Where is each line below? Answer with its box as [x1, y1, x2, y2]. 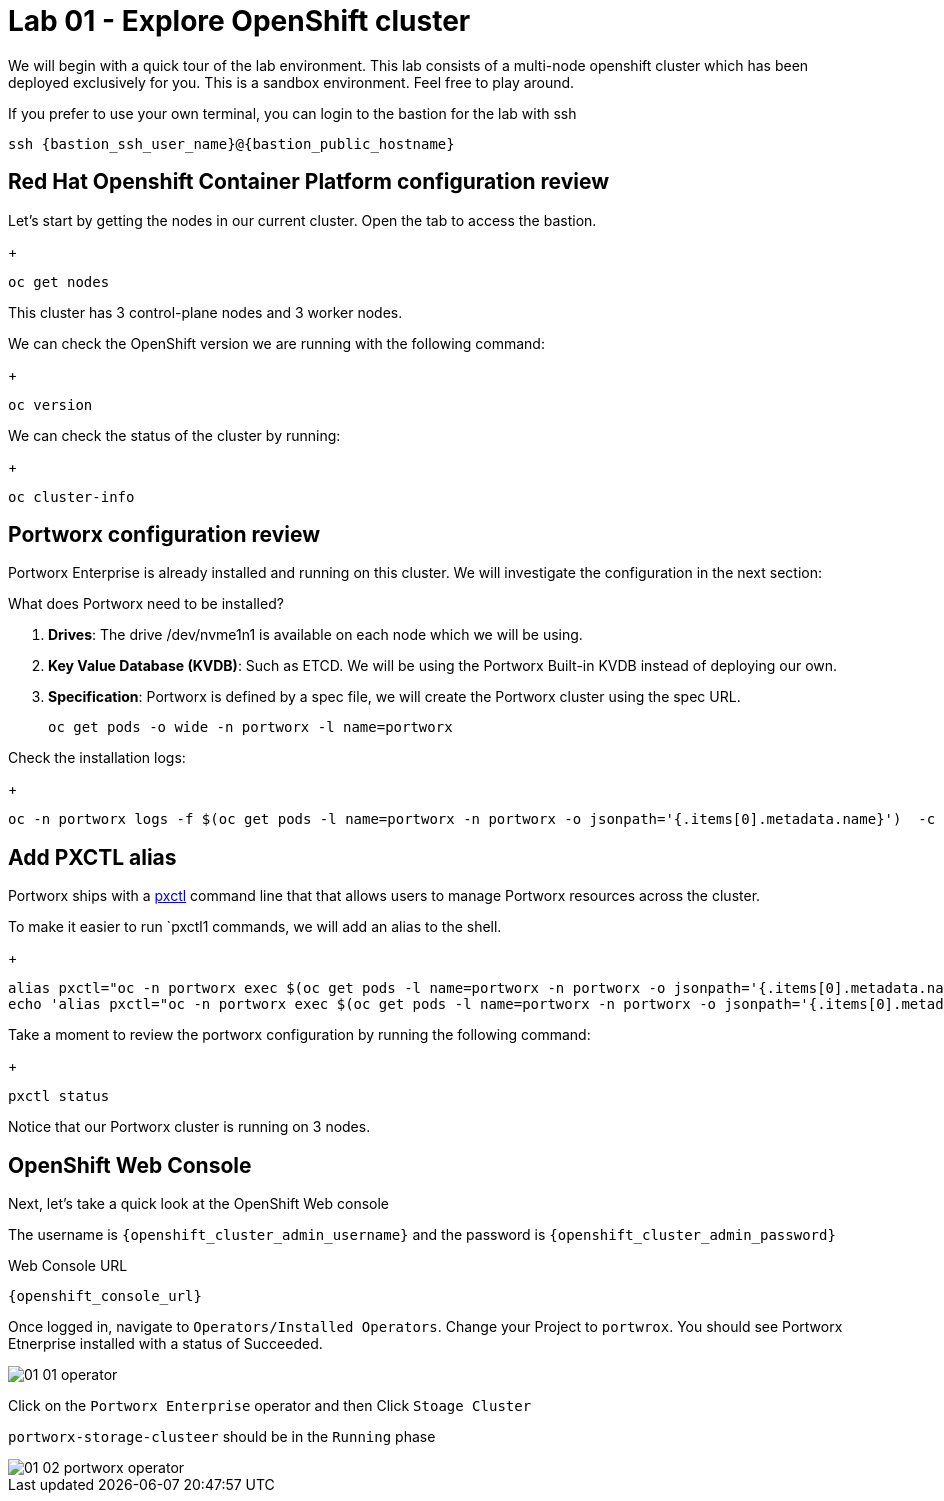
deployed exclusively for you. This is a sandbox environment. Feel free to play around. [8, 73, 575, 91]
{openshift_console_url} [8, 1288, 202, 1305]
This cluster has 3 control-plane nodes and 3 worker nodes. [8, 303, 403, 321]
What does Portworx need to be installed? [8, 595, 284, 613]
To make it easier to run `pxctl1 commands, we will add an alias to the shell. [8, 918, 502, 936]
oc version [8, 396, 93, 413]
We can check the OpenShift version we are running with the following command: [8, 334, 545, 352]
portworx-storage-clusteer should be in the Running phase [8, 1428, 436, 1446]
